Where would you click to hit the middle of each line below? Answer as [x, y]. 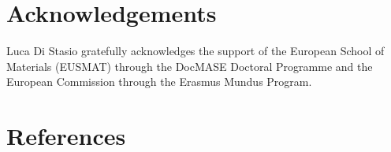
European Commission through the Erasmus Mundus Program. [159, 82]
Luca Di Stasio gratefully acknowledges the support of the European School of [195, 51]
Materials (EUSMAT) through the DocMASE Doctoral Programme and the [190, 66]
